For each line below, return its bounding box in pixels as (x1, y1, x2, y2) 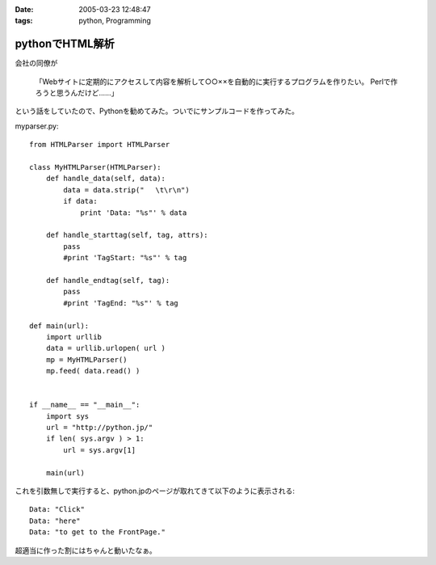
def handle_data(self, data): (45, 174, 166, 183)
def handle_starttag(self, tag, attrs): (45, 230, 209, 240)
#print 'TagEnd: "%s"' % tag (63, 298, 179, 307)
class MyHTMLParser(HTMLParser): (29, 162, 161, 172)
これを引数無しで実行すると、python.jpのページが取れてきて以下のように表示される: (15, 486, 295, 495)
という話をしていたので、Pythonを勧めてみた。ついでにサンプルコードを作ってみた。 (15, 106, 299, 116)
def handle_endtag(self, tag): (45, 276, 170, 285)
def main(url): (29, 321, 90, 331)
